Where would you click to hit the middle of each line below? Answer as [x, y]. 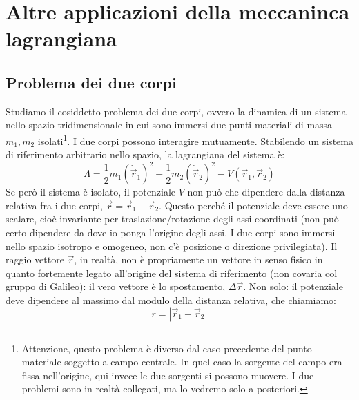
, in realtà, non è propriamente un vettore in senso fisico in [198, 259]
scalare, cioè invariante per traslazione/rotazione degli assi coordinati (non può [172, 219]
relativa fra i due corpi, [54, 205]
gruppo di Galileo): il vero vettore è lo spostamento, [116, 286]
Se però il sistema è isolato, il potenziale [91, 192]
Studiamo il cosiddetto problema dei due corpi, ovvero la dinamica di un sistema [176, 111]
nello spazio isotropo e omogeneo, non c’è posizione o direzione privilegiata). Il [172, 246]
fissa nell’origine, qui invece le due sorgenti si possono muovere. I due [168, 375]
